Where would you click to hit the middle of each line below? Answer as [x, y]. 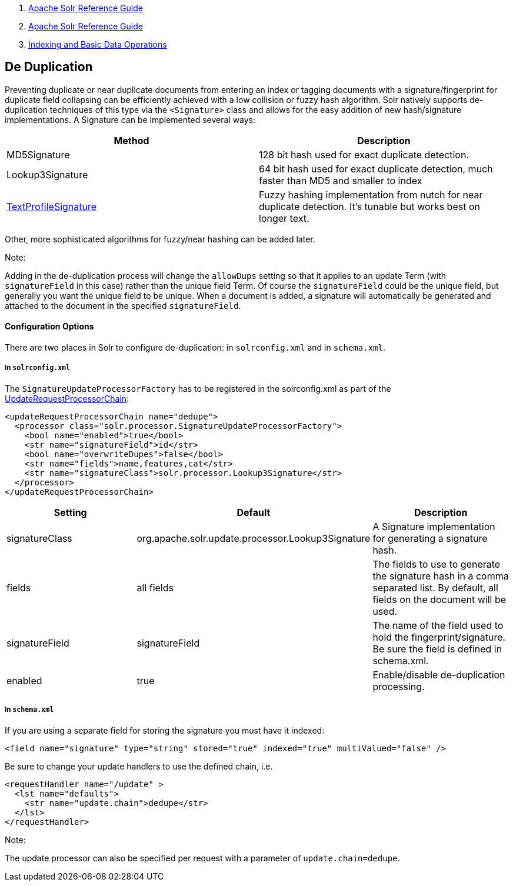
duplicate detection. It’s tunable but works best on [369, 206]
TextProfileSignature [52, 206]
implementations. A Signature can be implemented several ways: [130, 119]
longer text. [284, 218]
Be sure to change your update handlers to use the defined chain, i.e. [139, 766]
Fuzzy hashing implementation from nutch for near [371, 194]
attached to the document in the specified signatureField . [123, 305]
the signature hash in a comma [441, 576]
